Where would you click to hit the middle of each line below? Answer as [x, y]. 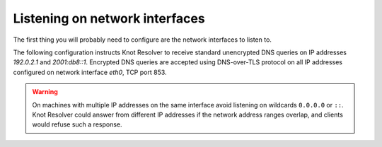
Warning [45, 92]
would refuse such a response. [77, 124]
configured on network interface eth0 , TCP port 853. [90, 72]
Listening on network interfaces [109, 18]
